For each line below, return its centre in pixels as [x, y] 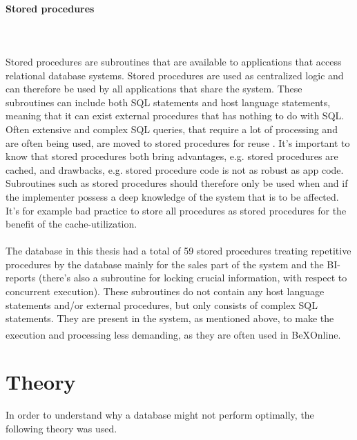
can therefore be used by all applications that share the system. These [154, 89]
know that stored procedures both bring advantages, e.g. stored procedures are [172, 156]
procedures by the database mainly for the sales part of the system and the [165, 264]
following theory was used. [61, 428]
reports [21, 278]
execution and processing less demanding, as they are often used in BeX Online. [173, 334]
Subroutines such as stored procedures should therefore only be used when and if [177, 183]
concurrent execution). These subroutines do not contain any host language [165, 291]
